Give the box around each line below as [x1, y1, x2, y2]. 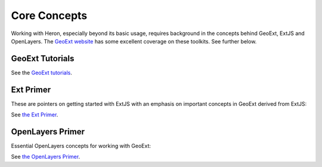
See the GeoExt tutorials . [11, 69, 73, 76]
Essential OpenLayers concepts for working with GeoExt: [11, 143, 151, 150]
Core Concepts [11, 9, 88, 22]
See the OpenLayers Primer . [11, 153, 80, 160]
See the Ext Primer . [11, 111, 58, 118]
